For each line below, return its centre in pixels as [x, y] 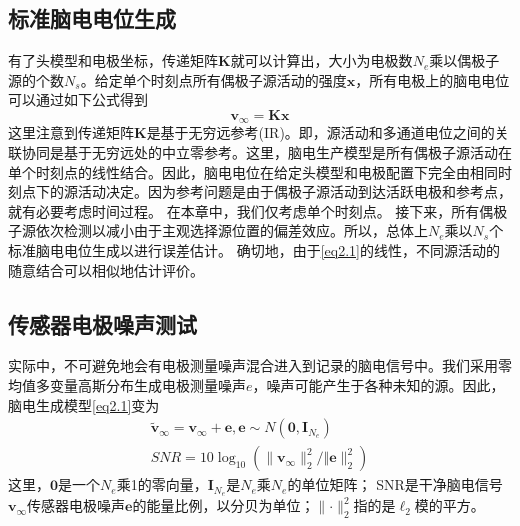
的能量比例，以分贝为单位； [223, 505]
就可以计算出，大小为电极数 [321, 60]
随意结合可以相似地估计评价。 [106, 269]
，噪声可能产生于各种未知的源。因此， [378, 384]
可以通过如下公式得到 [78, 99]
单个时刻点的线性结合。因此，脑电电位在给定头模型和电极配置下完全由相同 [253, 171]
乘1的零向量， [162, 484]
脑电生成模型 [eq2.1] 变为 [84, 404]
